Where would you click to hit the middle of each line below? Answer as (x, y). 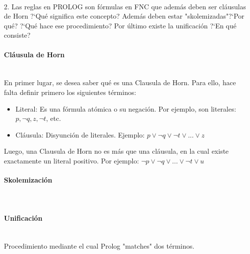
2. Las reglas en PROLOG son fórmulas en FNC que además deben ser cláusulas (125, 6)
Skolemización (28, 180)
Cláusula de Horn (34, 54)
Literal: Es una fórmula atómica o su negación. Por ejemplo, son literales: (126, 108)
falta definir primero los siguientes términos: (70, 92)
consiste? (17, 35)
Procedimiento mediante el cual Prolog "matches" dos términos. (99, 246)
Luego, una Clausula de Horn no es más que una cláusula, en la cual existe (116, 151)
